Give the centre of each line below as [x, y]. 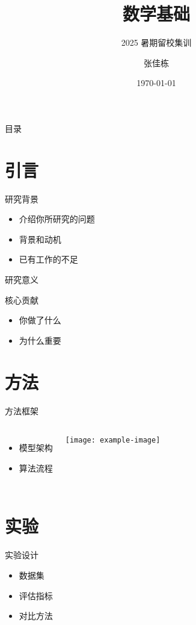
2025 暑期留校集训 [156, 42]
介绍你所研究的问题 [57, 219]
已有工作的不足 [48, 259]
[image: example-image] [113, 440]
